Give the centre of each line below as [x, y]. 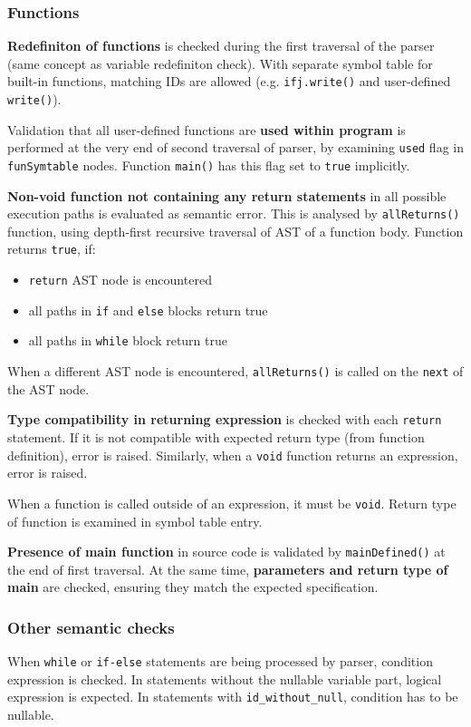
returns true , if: [52, 249]
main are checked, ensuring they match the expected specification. [193, 587]
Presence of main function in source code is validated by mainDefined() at [226, 552]
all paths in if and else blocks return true [148, 310]
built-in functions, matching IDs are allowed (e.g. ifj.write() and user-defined [229, 81]
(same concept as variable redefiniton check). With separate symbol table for [220, 63]
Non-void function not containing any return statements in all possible [227, 195]
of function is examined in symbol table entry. [135, 521]
